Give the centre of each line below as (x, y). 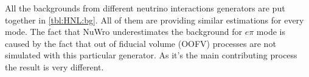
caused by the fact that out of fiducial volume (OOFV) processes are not (141, 43)
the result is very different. (54, 66)
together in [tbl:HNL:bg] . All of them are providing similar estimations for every (154, 20)
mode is (271, 32)
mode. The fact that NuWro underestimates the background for (123, 32)
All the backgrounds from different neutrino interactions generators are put (145, 8)
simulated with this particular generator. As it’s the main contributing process (151, 55)
